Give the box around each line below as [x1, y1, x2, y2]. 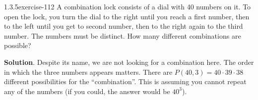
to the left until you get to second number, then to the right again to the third [4, 21, 243, 31]
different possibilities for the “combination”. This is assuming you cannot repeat [4, 76, 247, 87]
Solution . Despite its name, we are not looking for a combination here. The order [4, 56, 254, 67]
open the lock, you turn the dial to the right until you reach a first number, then [4, 11, 250, 21]
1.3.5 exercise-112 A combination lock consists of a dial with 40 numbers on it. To [4, 1, 251, 11]
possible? [4, 40, 31, 50]
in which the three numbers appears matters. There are [4, 66, 173, 77]
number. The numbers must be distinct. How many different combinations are [4, 30, 241, 41]
